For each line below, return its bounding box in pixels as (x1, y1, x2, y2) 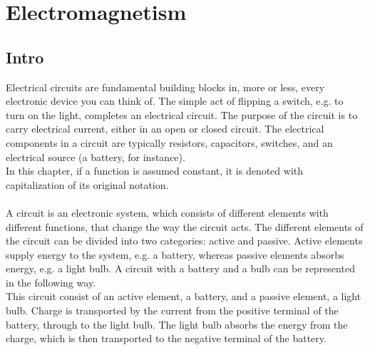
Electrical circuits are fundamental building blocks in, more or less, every (6, 79, 325, 94)
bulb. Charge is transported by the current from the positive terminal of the (6, 303, 339, 318)
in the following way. (6, 274, 96, 289)
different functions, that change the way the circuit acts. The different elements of (6, 219, 364, 234)
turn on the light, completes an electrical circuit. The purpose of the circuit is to (6, 107, 358, 122)
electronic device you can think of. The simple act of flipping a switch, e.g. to (6, 93, 344, 108)
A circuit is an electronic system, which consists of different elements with (6, 205, 329, 220)
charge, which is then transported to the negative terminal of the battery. (6, 331, 327, 346)
